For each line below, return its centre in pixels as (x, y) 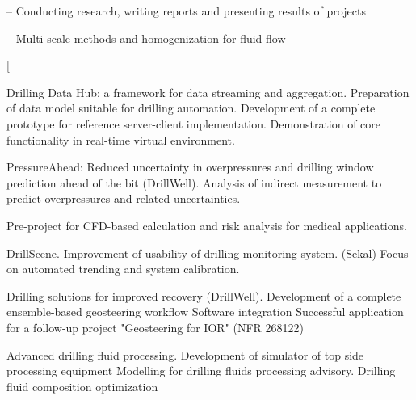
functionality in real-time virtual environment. (121, 139)
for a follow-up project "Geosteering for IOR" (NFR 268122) (155, 327)
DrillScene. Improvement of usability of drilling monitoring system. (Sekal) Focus (208, 253)
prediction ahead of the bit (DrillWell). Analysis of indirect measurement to (194, 182)
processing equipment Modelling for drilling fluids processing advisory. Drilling (201, 371)
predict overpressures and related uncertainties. (124, 198)
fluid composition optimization (82, 386)
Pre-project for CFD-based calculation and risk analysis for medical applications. (207, 225)
